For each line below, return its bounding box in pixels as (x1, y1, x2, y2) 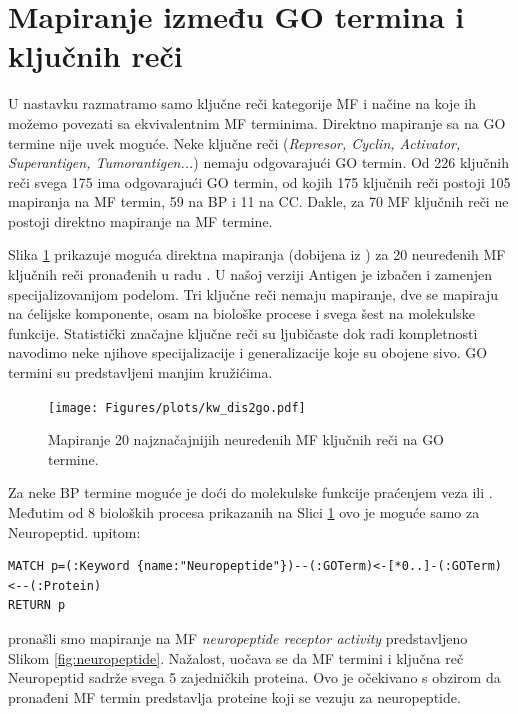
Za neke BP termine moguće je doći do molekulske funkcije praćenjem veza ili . (8, 482, 493, 503)
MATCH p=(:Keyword (8, 559, 130, 574)
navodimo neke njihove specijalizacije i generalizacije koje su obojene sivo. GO (8, 342, 488, 363)
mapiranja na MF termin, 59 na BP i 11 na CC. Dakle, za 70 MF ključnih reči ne (8, 191, 509, 212)
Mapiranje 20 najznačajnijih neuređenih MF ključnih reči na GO (48, 429, 445, 450)
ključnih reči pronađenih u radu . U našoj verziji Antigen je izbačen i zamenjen (8, 264, 493, 285)
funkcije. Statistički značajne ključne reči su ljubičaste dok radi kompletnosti (8, 322, 478, 343)
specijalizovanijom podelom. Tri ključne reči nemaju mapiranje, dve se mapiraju (8, 283, 498, 304)
